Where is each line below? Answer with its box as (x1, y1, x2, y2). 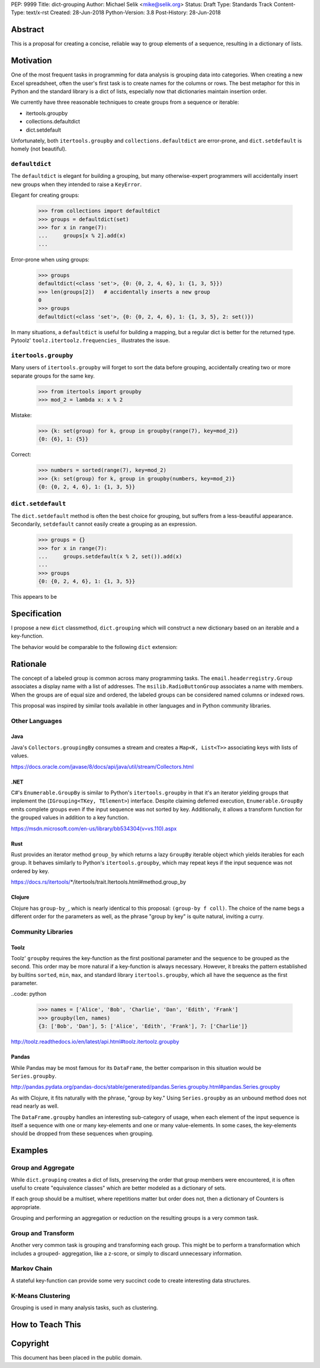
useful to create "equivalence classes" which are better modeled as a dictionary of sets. (11, 1184, 226, 1191)
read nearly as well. (11, 1102, 59, 1110)
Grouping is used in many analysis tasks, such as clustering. (11, 1304, 158, 1311)
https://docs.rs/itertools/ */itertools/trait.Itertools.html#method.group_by (11, 878, 187, 886)
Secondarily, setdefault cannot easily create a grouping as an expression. (11, 520, 197, 528)
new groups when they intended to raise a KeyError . (11, 181, 142, 188)
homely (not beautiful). (11, 145, 67, 152)
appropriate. (11, 1203, 41, 1210)
